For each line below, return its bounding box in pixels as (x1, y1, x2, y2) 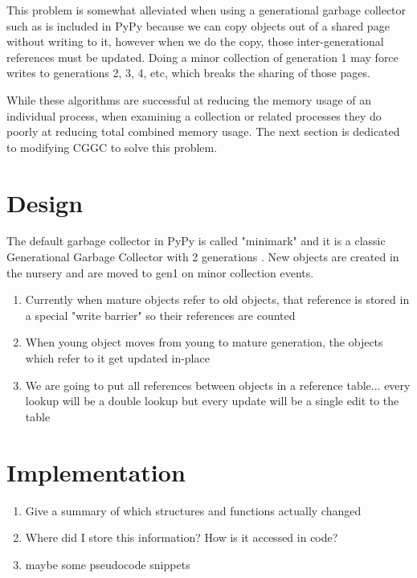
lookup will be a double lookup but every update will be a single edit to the (25, 392, 399, 409)
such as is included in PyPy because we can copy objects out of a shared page (6, 17, 390, 34)
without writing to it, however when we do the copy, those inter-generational (6, 33, 384, 50)
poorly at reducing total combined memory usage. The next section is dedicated (6, 123, 400, 140)
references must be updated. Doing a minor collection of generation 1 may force (6, 48, 399, 65)
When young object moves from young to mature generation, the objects (25, 334, 383, 350)
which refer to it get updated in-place (25, 350, 210, 367)
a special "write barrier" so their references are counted (25, 306, 296, 323)
